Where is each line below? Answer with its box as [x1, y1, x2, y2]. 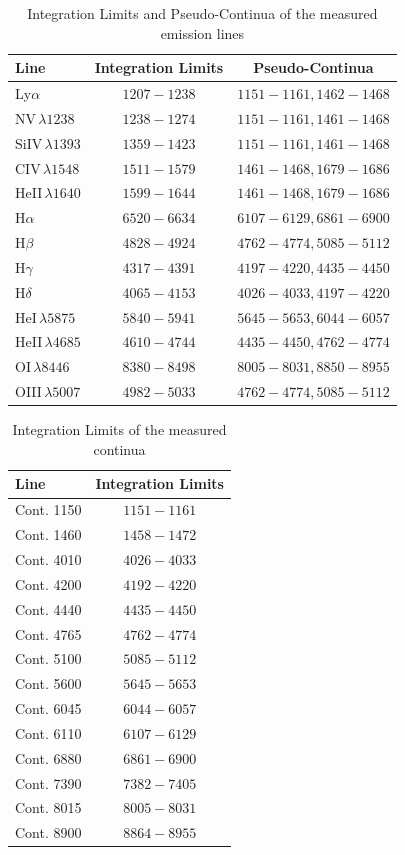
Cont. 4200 [15, 573, 82, 594]
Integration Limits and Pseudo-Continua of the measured [27, 3, 378, 23]
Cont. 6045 [15, 698, 82, 719]
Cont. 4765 [15, 623, 82, 644]
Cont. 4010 [15, 548, 82, 569]
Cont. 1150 [15, 499, 82, 520]
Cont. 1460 [15, 524, 82, 545]
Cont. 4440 [15, 598, 82, 619]
